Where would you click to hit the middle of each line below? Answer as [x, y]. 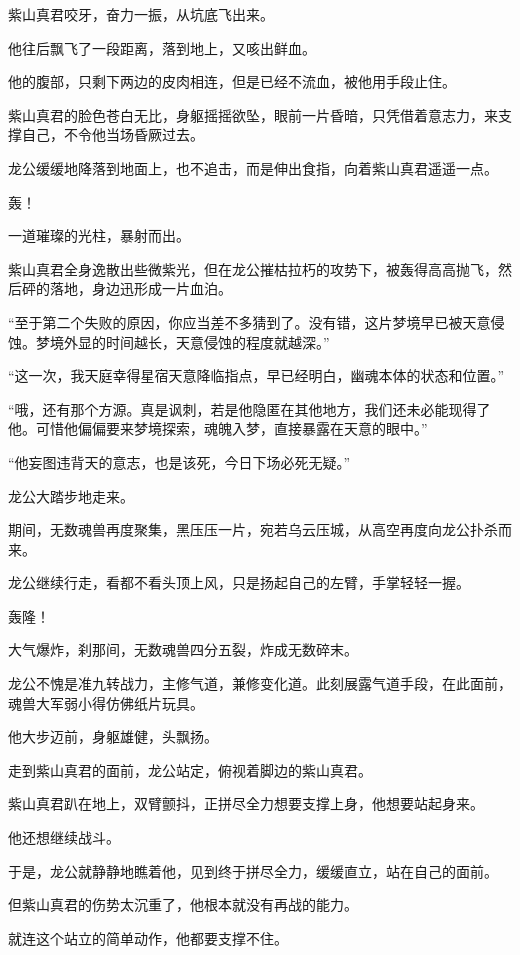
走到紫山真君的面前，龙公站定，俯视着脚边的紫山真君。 [190, 769]
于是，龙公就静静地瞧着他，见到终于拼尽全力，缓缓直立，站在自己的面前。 [253, 870]
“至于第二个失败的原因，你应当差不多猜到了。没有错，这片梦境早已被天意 [249, 321]
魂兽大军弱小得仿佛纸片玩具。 [106, 702]
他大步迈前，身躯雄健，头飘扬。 [113, 736]
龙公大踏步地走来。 [71, 495]
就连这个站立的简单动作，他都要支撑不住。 [148, 937]
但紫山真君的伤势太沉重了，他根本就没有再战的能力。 [183, 904]
